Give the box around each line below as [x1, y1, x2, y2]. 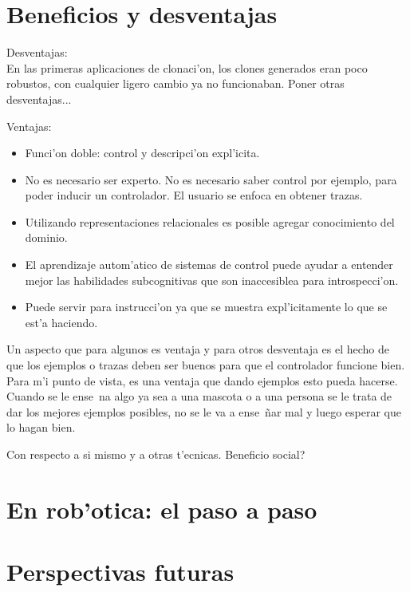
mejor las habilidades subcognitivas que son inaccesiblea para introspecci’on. [25, 271, 399, 288]
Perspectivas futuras [6, 555, 235, 588]
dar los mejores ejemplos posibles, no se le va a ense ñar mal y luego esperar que [6, 403, 402, 420]
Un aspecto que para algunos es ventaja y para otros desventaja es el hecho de [6, 341, 390, 357]
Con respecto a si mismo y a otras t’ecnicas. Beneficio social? [6, 446, 306, 462]
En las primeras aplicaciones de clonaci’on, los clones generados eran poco [6, 59, 368, 76]
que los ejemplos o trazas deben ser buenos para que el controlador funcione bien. [6, 357, 405, 373]
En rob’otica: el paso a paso [6, 492, 317, 525]
